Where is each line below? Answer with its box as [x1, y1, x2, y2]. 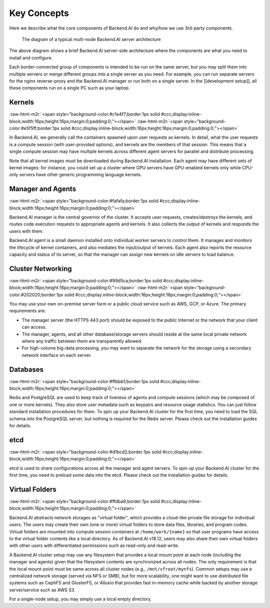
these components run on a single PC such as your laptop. [9, 85, 130, 91]
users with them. [9, 228, 44, 234]
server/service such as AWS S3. [9, 586, 76, 593]
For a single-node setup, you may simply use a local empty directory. [9, 596, 152, 602]
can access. [21, 324, 47, 330]
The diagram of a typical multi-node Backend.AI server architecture [21, 36, 161, 42]
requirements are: [9, 308, 46, 314]
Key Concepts [9, 8, 69, 19]
